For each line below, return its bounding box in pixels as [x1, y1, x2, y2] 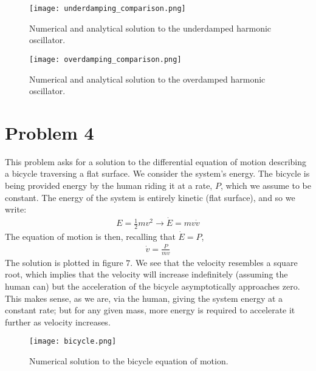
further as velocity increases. [5, 315, 111, 328]
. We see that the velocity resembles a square [130, 256, 298, 268]
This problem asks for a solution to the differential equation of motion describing [5, 155, 307, 168]
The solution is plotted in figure [5, 256, 123, 268]
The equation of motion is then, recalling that [5, 230, 176, 242]
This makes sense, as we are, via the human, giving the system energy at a [5, 291, 283, 304]
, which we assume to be [220, 179, 311, 191]
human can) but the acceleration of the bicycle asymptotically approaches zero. [5, 280, 300, 293]
